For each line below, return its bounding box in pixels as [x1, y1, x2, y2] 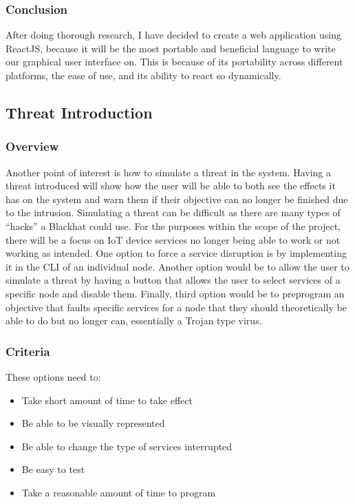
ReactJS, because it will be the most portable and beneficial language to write [6, 41, 336, 55]
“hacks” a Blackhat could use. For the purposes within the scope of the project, [6, 218, 341, 233]
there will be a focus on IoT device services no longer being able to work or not [6, 232, 341, 246]
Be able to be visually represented [21, 416, 165, 430]
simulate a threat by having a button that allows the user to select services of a [6, 273, 341, 287]
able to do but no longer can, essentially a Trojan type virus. [6, 313, 262, 328]
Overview [6, 138, 59, 155]
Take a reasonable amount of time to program [21, 485, 216, 499]
